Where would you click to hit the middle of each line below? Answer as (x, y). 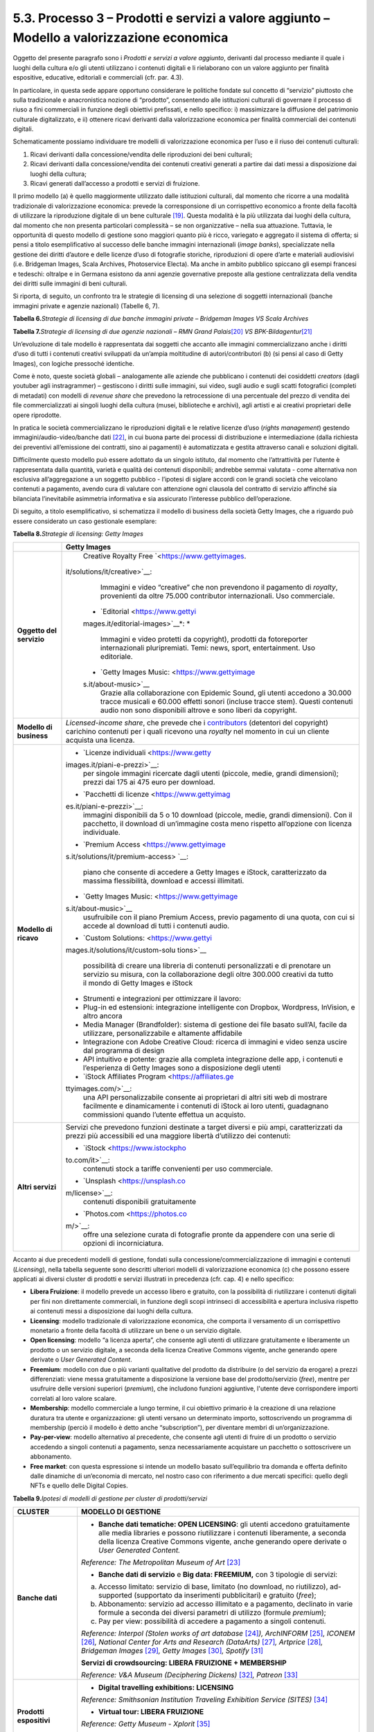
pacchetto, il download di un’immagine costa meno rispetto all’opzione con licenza (218, 824)
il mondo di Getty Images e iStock (138, 983)
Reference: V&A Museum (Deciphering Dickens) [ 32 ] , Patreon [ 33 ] (189, 1675)
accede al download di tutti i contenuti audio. (157, 926)
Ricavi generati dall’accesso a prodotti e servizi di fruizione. (115, 184)
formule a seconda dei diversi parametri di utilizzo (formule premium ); (212, 1613)
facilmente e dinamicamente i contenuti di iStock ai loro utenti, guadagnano (206, 1106)
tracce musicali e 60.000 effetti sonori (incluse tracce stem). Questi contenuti (227, 702)
